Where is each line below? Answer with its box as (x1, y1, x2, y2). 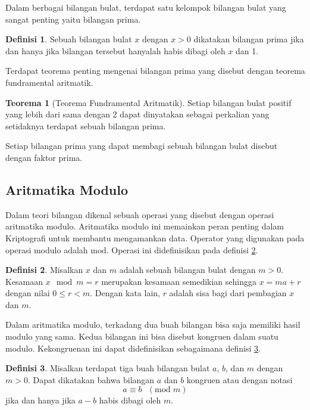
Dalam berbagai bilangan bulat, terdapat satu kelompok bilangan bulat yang (5, 1, 286, 13)
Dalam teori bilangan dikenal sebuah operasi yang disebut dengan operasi (5, 208, 274, 220)
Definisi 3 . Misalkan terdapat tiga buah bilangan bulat (5, 362, 210, 374)
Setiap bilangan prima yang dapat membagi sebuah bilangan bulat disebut (5, 139, 278, 152)
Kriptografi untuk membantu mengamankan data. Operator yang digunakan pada (5, 231, 305, 244)
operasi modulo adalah (5, 243, 88, 256)
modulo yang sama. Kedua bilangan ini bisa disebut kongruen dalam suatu (5, 330, 278, 343)
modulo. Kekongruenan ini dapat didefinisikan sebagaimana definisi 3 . (5, 341, 261, 354)
